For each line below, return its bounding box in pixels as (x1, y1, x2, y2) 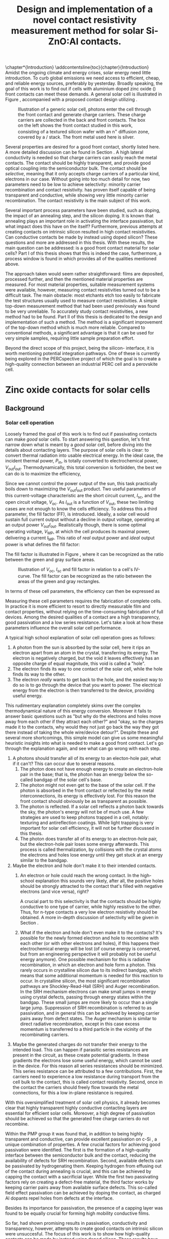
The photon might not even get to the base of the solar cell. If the (20, 782, 155, 788)
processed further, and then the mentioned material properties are (5, 276, 143, 282)
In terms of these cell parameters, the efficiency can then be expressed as (5, 588, 160, 594)
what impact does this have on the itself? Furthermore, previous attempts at (5, 223, 162, 229)
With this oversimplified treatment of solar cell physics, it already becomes (5, 1099, 160, 1105)
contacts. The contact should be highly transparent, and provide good (5, 160, 151, 166)
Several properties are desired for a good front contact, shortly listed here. (5, 144, 160, 150)
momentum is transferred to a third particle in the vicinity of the (20, 1026, 152, 1032)
